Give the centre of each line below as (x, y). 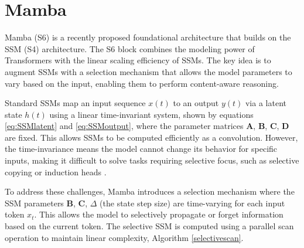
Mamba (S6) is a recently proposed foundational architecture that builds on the (148, 37)
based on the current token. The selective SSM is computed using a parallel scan (149, 226)
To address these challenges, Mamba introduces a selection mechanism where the (150, 191)
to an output (196, 103)
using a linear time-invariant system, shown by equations (151, 114)
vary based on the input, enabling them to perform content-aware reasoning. (142, 83)
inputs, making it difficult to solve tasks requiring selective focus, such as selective (152, 160)
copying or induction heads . (56, 171)
